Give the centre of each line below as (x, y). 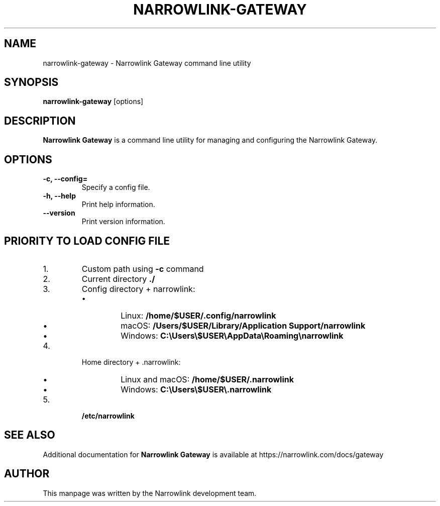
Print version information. (123, 222)
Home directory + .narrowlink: (131, 362)
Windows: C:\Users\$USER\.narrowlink (196, 389)
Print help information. (118, 205)
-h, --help (59, 196)
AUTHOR (27, 474)
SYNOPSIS (31, 82)
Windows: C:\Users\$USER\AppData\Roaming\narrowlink (232, 335)
